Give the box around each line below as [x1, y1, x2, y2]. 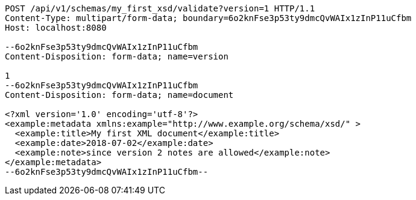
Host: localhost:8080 [5, 23, 107, 32]
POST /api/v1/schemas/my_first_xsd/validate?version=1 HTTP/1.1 [5, 4, 315, 13]
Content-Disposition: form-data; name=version [5, 52, 228, 61]
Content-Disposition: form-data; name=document [5, 90, 234, 100]
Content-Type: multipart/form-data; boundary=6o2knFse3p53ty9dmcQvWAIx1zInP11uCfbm [5, 13, 412, 23]
